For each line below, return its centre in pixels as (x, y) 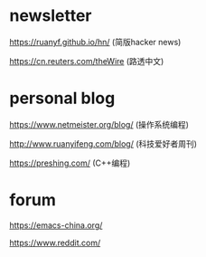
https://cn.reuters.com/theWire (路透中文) (87, 61)
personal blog (62, 98)
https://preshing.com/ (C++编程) (70, 163)
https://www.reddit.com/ (55, 243)
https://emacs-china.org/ (56, 225)
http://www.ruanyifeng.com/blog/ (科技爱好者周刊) (103, 143)
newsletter (51, 16)
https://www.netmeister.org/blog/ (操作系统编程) (99, 124)
